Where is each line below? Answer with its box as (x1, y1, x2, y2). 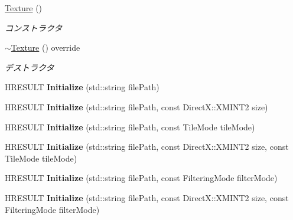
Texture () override (11, 41, 80, 54)
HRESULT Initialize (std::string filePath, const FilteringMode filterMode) (5, 172, 278, 184)
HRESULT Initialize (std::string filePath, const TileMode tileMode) (5, 120, 255, 133)
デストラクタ (5, 61, 54, 73)
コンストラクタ (5, 21, 63, 34)
